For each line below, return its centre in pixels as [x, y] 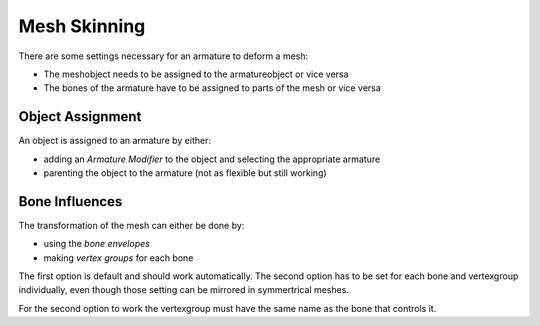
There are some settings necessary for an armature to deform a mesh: [163, 56]
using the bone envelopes [96, 244]
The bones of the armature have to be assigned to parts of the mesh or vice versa [212, 88]
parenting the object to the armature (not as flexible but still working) [185, 173]
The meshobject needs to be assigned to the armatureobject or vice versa [196, 74]
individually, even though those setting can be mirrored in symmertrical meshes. [184, 290]
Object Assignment [80, 116]
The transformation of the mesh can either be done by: [131, 225]
